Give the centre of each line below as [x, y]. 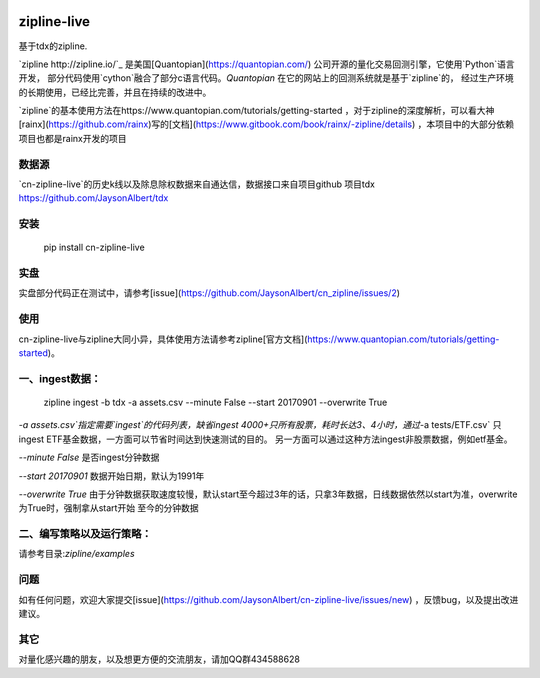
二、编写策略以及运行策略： [85, 534]
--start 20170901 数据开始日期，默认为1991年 [111, 476]
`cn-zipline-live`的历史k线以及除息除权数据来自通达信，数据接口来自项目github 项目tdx [196, 184]
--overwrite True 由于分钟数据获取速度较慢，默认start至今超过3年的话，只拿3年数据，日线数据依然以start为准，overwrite [268, 494]
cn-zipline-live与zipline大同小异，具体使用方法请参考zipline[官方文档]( [163, 339]
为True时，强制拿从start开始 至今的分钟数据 [108, 508]
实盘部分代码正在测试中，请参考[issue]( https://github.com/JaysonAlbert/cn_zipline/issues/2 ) [209, 293]
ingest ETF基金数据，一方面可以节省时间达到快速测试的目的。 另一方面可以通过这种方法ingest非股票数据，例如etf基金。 [265, 439]
